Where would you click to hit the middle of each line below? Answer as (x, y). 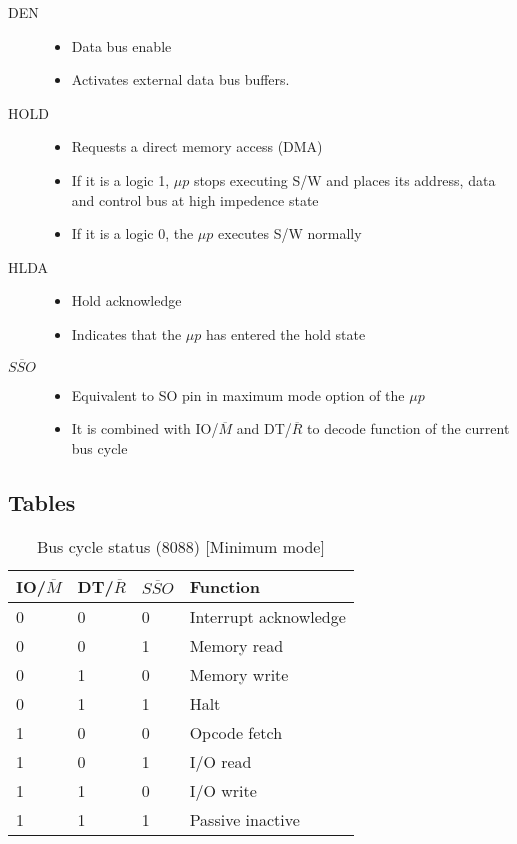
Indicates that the (126, 333)
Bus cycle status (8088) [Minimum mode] (180, 546)
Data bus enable (121, 45)
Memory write (239, 674)
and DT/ (264, 428)
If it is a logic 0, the (132, 233)
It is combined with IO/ (145, 428)
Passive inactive (244, 819)
